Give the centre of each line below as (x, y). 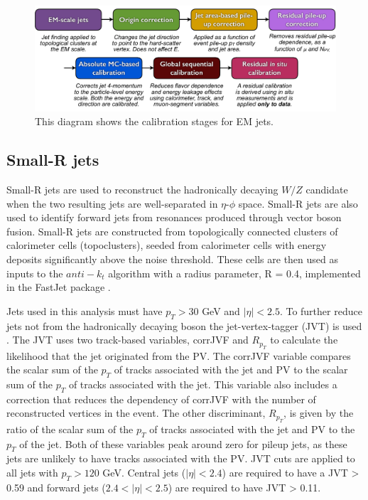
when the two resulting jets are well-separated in (112, 203)
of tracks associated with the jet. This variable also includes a (203, 384)
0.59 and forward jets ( (56, 487)
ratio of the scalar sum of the (70, 429)
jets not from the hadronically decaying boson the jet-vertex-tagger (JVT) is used (184, 325)
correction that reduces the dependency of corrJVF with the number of (161, 399)
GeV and (221, 310)
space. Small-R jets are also (298, 203)
